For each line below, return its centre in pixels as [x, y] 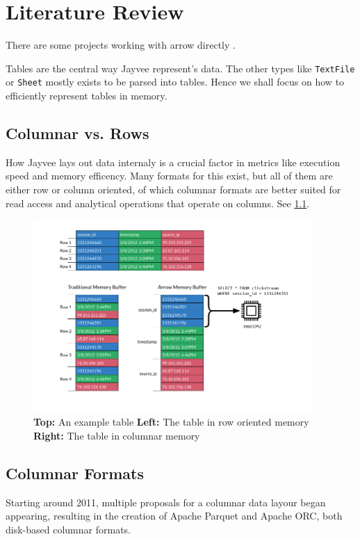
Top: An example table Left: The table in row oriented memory [171, 422]
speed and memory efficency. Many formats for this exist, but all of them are [169, 176]
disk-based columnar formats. [68, 529]
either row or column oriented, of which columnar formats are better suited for [173, 190]
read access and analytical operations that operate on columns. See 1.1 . [158, 203]
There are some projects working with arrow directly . [121, 45]
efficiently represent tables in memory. [87, 96]
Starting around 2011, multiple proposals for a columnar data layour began [166, 502]
